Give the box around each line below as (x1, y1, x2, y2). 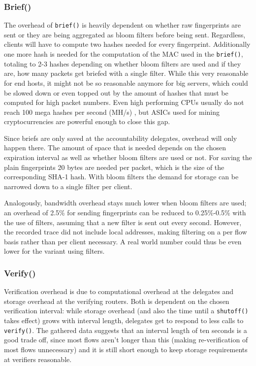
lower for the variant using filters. (4, 246, 105, 256)
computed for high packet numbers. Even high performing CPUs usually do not (4, 97, 244, 107)
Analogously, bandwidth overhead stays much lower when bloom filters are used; (4, 198, 247, 208)
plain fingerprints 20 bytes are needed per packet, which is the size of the (4, 162, 224, 172)
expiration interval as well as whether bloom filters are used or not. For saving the (4, 152, 252, 163)
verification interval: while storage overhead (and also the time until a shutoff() (4, 305, 249, 316)
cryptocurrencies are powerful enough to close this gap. (4, 116, 170, 127)
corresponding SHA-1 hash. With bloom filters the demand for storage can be (4, 171, 239, 182)
